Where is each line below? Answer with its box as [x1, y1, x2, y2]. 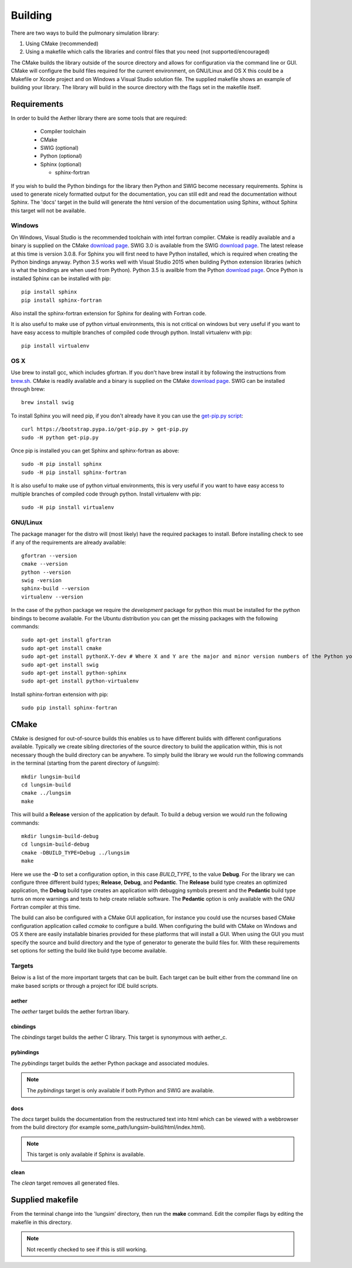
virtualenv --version [21, 593, 83, 600]
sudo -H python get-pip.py [21, 434, 99, 440]
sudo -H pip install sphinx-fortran [21, 469, 127, 476]
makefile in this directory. [11, 1219, 72, 1226]
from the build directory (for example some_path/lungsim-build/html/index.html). [11, 1124, 206, 1131]
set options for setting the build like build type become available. [11, 947, 167, 954]
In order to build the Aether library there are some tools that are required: [11, 115, 187, 122]
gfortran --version [21, 552, 77, 559]
